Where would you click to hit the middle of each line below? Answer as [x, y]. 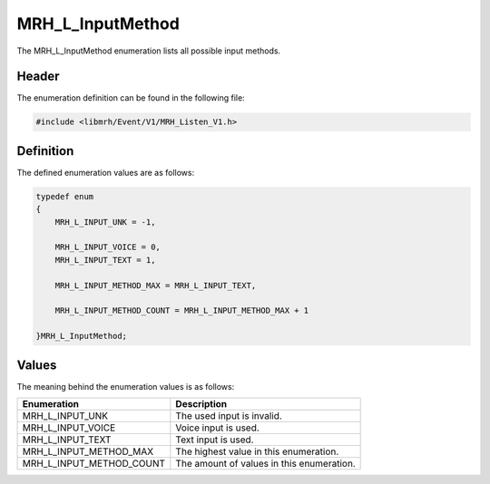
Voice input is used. [218, 428]
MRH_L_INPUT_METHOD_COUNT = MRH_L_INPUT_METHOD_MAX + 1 [182, 311]
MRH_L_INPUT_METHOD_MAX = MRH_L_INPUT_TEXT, [156, 285]
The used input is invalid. [229, 416]
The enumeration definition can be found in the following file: [131, 98]
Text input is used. [215, 440]
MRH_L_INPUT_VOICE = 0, [108, 247]
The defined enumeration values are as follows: [106, 172]
